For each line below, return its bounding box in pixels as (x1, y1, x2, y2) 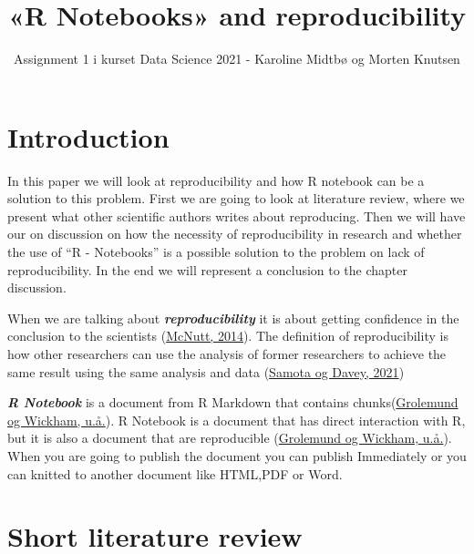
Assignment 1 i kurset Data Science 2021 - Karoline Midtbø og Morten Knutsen (14, 49, 460, 68)
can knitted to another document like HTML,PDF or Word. (7, 464, 343, 483)
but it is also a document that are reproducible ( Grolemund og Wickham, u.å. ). (7, 428, 452, 447)
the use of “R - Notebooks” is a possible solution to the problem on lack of (7, 242, 425, 262)
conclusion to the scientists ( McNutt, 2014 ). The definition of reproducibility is (7, 326, 448, 345)
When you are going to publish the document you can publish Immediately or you (7, 446, 467, 465)
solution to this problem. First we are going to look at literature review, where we (7, 189, 465, 208)
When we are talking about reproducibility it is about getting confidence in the (7, 308, 459, 327)
